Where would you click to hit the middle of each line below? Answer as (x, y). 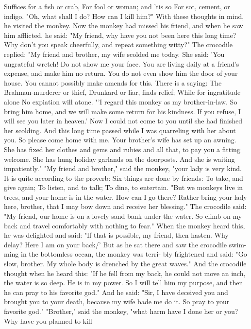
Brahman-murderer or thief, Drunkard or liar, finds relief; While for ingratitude (122, 92)
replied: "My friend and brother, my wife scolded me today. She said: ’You (114, 54)
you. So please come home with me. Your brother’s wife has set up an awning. (120, 140)
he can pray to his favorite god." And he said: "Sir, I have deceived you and (116, 292)
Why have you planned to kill (48, 320)
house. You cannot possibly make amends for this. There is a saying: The (113, 82)
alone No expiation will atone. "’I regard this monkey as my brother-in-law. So (121, 101)
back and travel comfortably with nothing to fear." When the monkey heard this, (125, 225)
